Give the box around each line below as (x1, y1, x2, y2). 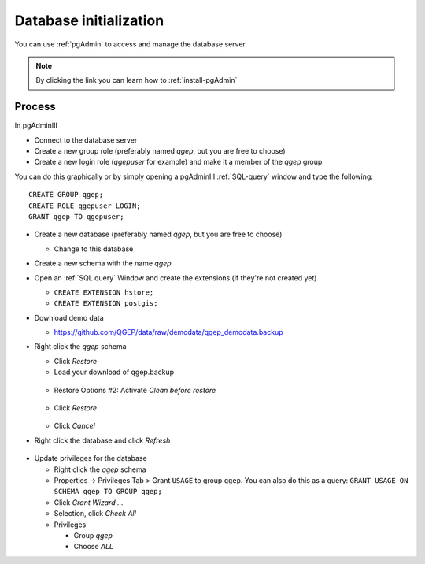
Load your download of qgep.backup (54, 367, 175, 377)
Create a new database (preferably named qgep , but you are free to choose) (34, 229, 283, 239)
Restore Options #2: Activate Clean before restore (54, 385, 216, 395)
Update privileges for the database (34, 454, 147, 463)
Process (14, 100, 56, 113)
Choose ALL (73, 542, 114, 551)
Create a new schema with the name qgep (34, 258, 172, 268)
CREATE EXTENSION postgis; (54, 299, 158, 308)
